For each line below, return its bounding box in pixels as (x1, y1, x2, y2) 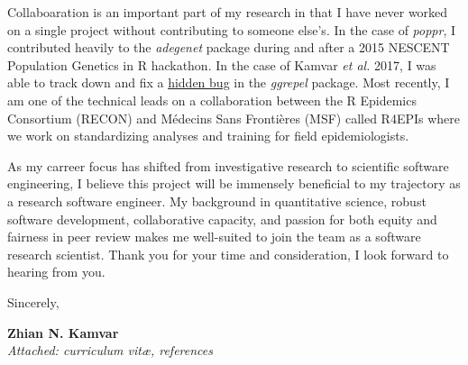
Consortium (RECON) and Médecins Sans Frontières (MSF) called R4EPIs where (7, 108, 461, 127)
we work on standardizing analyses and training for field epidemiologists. (7, 126, 409, 145)
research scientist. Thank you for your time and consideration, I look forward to (7, 244, 449, 263)
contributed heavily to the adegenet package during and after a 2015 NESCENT (7, 38, 450, 57)
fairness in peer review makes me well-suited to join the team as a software (7, 227, 421, 246)
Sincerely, (7, 292, 60, 311)
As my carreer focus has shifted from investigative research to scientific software (7, 156, 449, 175)
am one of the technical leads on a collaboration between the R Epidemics (7, 90, 417, 109)
